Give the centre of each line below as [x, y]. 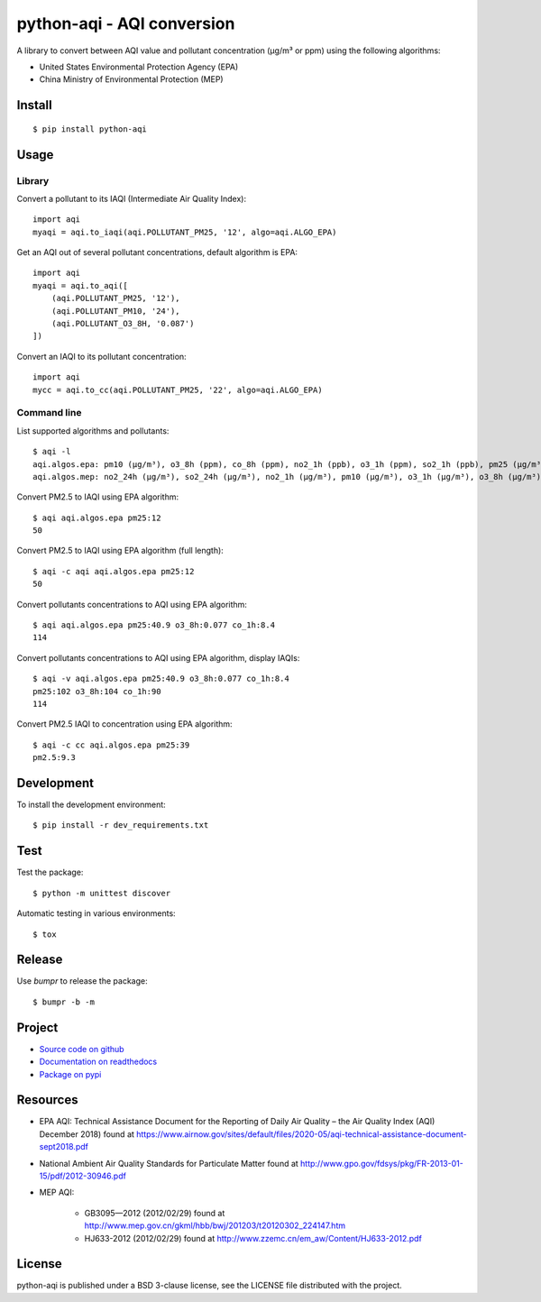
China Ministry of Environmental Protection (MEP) [132, 79]
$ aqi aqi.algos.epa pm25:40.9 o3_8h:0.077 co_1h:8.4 [154, 625]
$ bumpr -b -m [64, 1002]
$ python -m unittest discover [102, 893]
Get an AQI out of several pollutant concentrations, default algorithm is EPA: [157, 252]
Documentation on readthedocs [98, 1062]
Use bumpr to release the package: [82, 981]
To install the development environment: [91, 805]
